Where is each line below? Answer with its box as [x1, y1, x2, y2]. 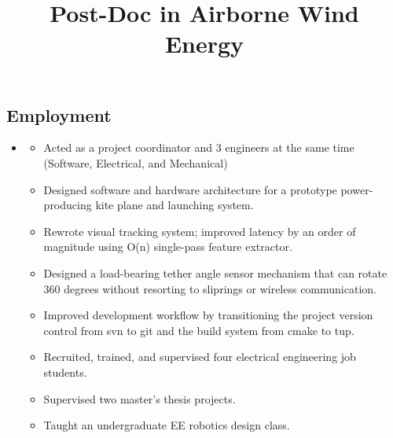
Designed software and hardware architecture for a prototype [43, 181, 337, 197]
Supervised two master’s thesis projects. [43, 390, 236, 407]
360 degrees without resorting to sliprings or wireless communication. [43, 280, 376, 296]
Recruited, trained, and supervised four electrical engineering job [43, 348, 356, 365]
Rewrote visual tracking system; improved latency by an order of [43, 223, 356, 239]
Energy [164, 28, 244, 60]
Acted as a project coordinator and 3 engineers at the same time [43, 139, 354, 156]
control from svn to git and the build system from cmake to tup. [43, 322, 354, 338]
